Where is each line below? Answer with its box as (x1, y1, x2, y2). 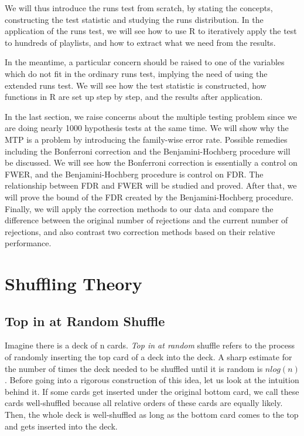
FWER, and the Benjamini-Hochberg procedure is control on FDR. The (5, 167, 264, 180)
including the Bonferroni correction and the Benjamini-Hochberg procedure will (5, 145, 291, 157)
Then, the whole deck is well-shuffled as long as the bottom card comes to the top (5, 408, 299, 421)
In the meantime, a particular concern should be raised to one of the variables (5, 56, 285, 68)
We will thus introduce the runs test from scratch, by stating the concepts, (5, 2, 273, 14)
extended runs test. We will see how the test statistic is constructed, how (5, 79, 267, 91)
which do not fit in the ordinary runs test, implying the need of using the (5, 67, 268, 79)
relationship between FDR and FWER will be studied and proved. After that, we (5, 179, 297, 192)
